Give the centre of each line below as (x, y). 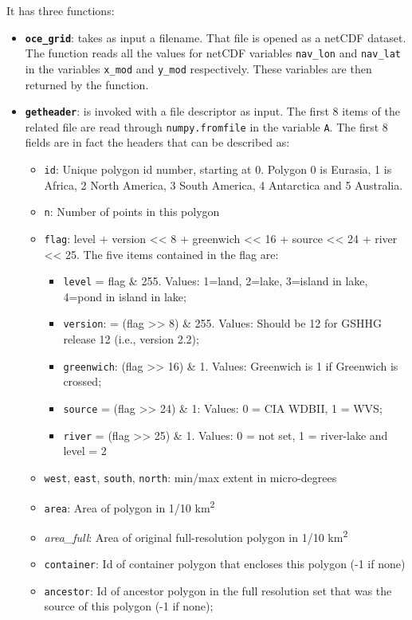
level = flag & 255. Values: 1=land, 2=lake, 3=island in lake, (216, 281)
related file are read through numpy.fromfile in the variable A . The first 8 (206, 126)
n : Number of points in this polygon (132, 212)
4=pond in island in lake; (125, 296)
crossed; (82, 381)
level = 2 (85, 451)
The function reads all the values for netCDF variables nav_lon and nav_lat (213, 53)
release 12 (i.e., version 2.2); (131, 339)
